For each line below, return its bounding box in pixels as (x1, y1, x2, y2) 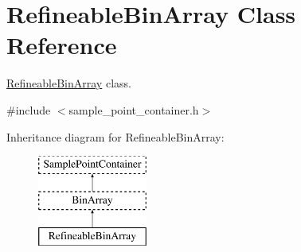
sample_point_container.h (68, 101, 199, 118)
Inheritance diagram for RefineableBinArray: (6, 128, 225, 145)
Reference (6, 29, 117, 61)
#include (6, 101, 51, 118)
